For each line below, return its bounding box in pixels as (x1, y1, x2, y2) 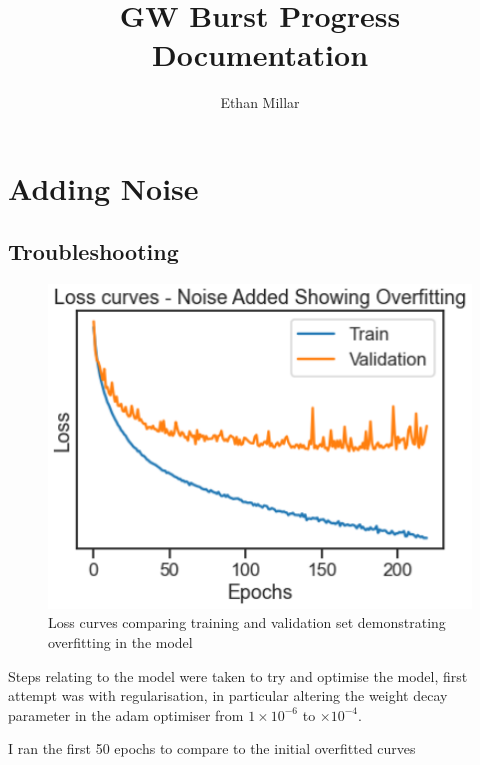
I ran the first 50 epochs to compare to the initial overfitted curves (8, 738, 416, 759)
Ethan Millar (220, 92, 300, 113)
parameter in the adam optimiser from (8, 704, 244, 725)
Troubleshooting (8, 236, 179, 267)
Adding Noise (8, 167, 199, 208)
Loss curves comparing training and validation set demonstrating (48, 612, 446, 633)
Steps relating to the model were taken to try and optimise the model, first (8, 665, 468, 686)
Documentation (151, 34, 369, 75)
